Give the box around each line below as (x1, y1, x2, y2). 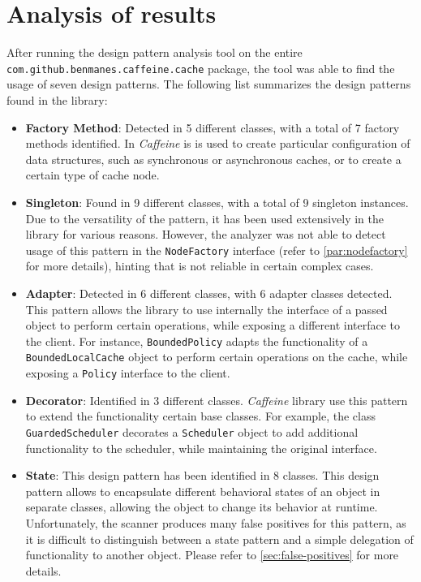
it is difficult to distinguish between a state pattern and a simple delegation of (25, 530, 414, 547)
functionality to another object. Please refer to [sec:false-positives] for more (25, 546, 399, 563)
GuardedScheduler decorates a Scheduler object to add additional (25, 423, 359, 440)
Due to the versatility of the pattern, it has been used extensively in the (25, 209, 384, 226)
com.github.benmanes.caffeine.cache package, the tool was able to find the (6, 59, 395, 76)
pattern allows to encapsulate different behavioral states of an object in (25, 482, 380, 499)
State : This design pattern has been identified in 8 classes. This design (25, 467, 380, 484)
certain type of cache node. (25, 166, 160, 183)
